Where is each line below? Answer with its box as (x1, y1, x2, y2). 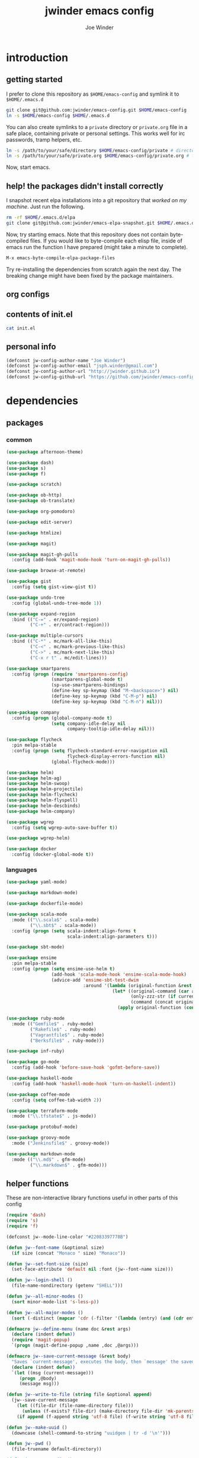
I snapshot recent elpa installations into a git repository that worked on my (6, 197, 187, 204)
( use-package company (6, 709, 60, 715)
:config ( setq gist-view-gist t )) (11, 584, 97, 590)
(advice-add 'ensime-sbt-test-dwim (51, 977, 139, 983)
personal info (6, 342, 56, 352)
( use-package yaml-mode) (6, 879, 68, 885)
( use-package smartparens (6, 665, 70, 671)
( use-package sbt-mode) (6, 944, 65, 950)
